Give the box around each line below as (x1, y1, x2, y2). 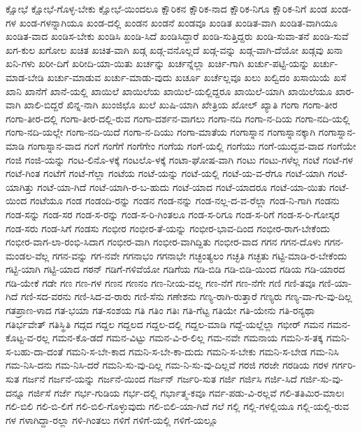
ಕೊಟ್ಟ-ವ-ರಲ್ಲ (6, 330, 50, 345)
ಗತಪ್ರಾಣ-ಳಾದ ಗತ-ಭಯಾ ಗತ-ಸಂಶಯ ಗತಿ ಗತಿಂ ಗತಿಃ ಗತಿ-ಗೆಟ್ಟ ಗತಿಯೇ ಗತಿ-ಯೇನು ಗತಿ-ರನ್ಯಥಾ (6, 303, 315, 318)
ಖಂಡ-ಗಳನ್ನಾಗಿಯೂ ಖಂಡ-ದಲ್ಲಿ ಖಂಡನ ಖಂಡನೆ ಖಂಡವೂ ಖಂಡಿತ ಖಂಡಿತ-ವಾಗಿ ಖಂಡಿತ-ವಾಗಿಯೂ (19, 15, 338, 29)
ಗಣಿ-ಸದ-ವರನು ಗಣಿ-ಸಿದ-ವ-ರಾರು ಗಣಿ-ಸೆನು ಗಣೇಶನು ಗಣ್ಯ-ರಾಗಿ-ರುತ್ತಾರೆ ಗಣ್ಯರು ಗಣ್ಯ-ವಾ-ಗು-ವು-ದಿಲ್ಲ (20, 289, 352, 304)
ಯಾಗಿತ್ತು (6, 179, 34, 194)
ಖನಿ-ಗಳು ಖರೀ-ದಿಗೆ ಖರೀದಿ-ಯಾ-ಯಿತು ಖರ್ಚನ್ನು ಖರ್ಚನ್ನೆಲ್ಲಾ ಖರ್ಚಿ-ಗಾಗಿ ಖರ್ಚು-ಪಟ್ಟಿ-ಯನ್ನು (6, 56, 310, 71)
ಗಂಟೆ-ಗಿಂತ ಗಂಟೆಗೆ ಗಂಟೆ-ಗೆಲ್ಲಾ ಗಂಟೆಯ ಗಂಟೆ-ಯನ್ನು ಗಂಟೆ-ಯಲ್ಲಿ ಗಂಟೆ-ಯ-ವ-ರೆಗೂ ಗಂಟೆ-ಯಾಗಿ (6, 166, 325, 180)
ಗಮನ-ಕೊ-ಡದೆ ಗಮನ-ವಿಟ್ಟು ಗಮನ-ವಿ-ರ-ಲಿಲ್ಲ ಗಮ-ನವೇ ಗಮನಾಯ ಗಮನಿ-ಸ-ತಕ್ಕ (52, 330, 324, 345)
